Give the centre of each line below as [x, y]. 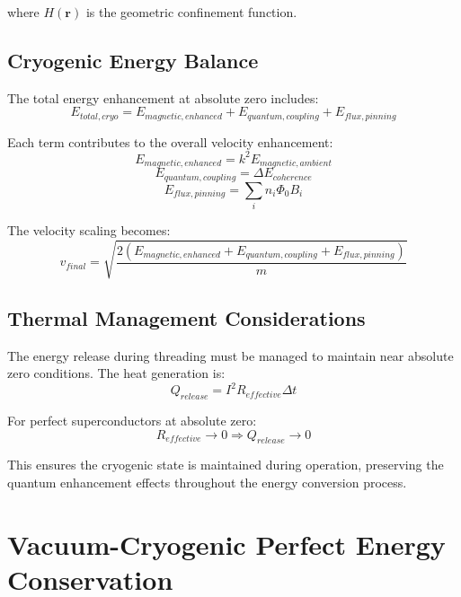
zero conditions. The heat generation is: [116, 373]
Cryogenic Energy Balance [133, 60]
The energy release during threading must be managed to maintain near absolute [230, 355]
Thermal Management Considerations [186, 317]
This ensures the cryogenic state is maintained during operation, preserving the [226, 465]
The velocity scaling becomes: [89, 230]
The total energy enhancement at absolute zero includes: [163, 97]
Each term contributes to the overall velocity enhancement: [170, 141]
